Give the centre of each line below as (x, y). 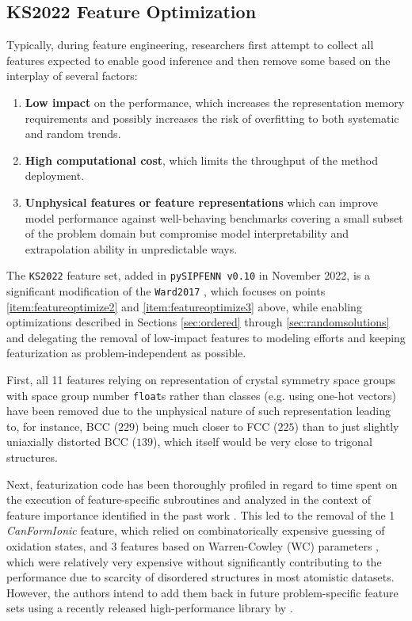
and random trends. (73, 133)
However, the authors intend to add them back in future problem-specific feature (202, 592)
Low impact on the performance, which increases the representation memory (215, 102)
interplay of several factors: (72, 76)
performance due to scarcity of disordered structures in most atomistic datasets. (200, 577)
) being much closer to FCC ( (206, 426)
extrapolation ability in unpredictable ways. (131, 248)
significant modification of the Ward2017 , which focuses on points (166, 290)
